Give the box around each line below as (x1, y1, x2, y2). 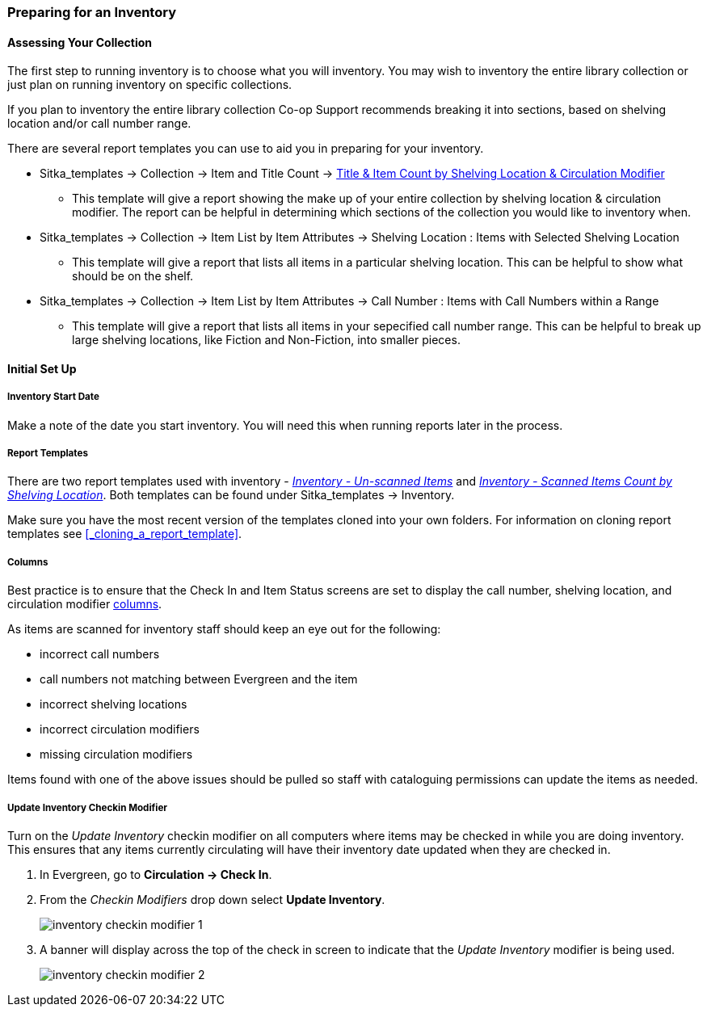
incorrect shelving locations (40, 697, 187, 712)
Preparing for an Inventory (7, 4, 176, 20)
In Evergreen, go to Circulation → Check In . (40, 867, 272, 881)
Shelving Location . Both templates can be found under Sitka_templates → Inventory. (7, 488, 455, 502)
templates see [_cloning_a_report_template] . (7, 527, 242, 541)
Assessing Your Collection (7, 35, 153, 49)
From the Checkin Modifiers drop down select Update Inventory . (40, 892, 385, 906)
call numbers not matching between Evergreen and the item (40, 672, 358, 687)
